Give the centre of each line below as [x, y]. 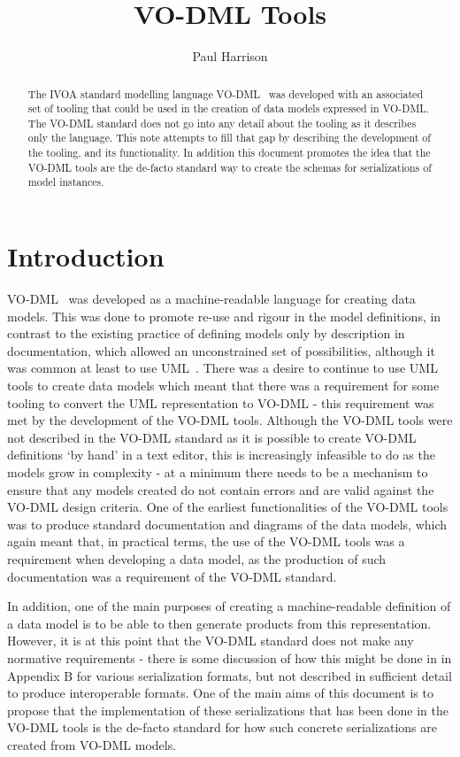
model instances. [66, 182]
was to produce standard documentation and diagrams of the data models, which [227, 524]
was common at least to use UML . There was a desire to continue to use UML [222, 368]
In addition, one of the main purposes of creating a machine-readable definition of [229, 606]
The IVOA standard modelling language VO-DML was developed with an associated [225, 93]
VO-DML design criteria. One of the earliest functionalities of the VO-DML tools [228, 507]
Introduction [86, 256]
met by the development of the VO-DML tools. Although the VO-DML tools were [230, 420]
